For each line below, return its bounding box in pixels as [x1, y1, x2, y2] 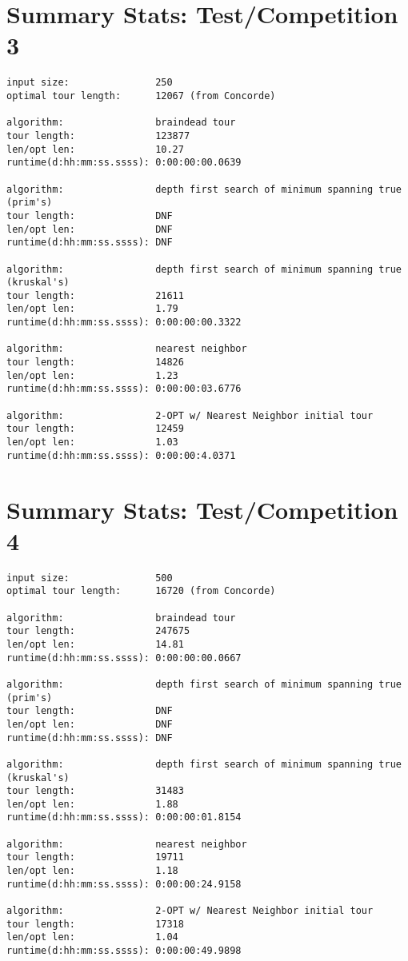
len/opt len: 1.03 [6, 437, 178, 449]
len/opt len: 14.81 [6, 638, 184, 650]
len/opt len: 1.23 [6, 369, 178, 381]
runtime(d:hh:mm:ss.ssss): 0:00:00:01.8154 [6, 811, 242, 823]
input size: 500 [6, 572, 173, 584]
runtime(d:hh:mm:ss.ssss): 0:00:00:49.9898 [6, 945, 242, 957]
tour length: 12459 [6, 423, 184, 435]
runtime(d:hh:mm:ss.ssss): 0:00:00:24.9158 [6, 878, 242, 890]
